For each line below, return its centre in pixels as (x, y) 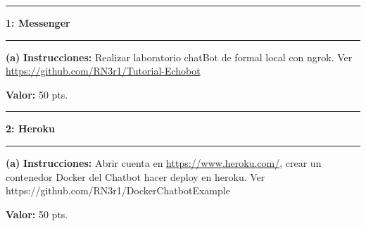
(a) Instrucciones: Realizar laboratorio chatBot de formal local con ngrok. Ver (179, 57)
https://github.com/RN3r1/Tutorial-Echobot (103, 71)
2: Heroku (30, 128)
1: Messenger (38, 23)
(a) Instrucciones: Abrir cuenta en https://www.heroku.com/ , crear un (164, 162)
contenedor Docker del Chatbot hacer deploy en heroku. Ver (135, 176)
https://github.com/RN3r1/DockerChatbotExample (118, 190)
